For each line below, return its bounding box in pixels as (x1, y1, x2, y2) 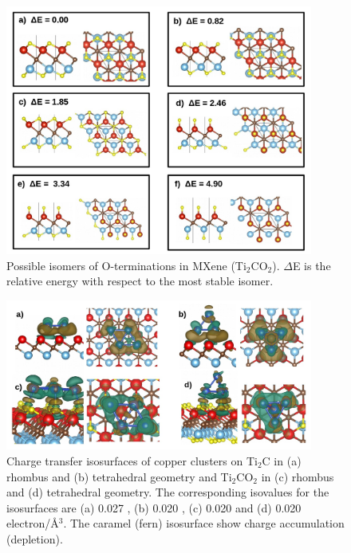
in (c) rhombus (261, 468, 334, 484)
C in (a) (262, 452, 302, 469)
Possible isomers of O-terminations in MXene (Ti (6, 257, 246, 273)
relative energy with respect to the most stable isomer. (6, 273, 274, 289)
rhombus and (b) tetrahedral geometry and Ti (6, 468, 232, 484)
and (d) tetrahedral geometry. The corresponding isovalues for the (6, 484, 329, 500)
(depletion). (6, 530, 63, 547)
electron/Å (6, 515, 59, 531)
